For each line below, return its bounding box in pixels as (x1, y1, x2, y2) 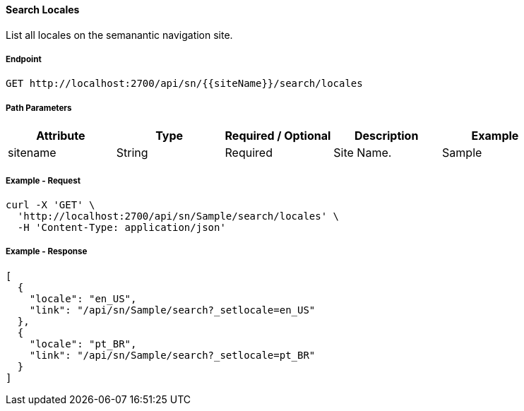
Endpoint (6, 54, 42, 64)
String (116, 145, 148, 160)
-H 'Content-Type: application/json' (17, 221, 226, 233)
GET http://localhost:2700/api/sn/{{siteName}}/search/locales (6, 78, 363, 90)
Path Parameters (6, 102, 72, 113)
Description (354, 129, 419, 143)
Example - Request (6, 175, 81, 186)
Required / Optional (225, 129, 331, 143)
